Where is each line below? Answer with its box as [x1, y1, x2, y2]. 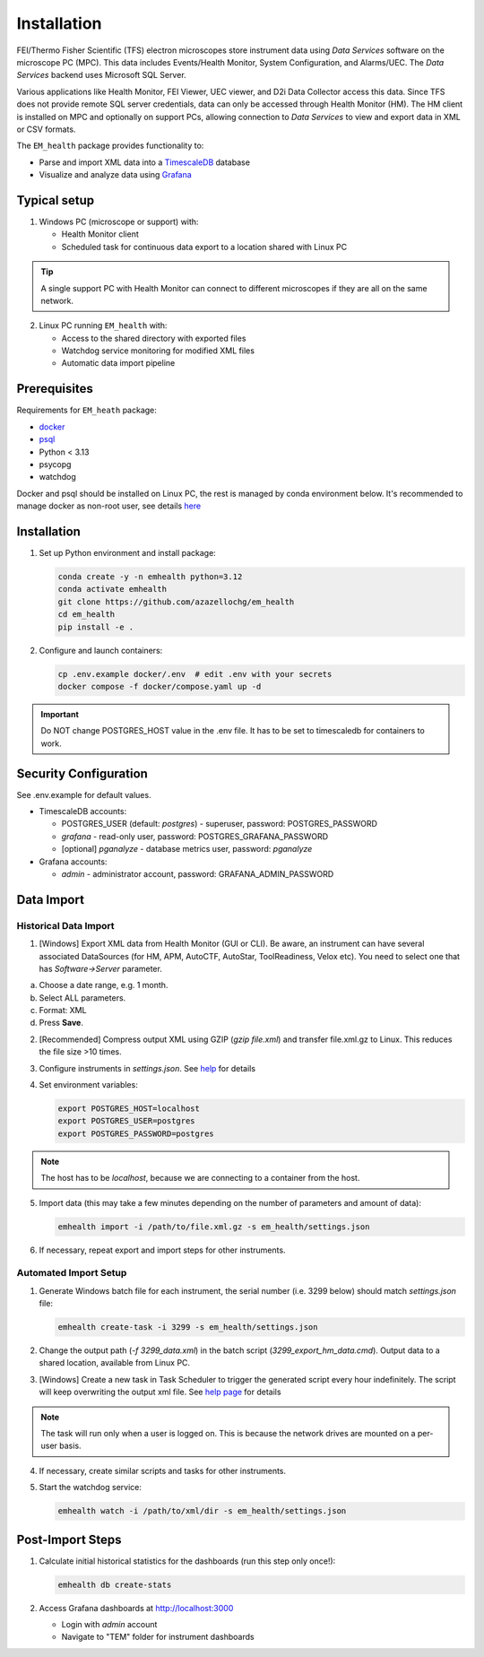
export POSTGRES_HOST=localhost [57, 1104, 201, 1114]
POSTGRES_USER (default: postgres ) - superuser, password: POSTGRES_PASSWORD [61, 819, 378, 829]
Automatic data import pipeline [61, 358, 176, 369]
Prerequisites [16, 381, 93, 396]
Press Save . [39, 1018, 84, 1028]
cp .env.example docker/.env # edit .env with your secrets [57, 669, 333, 679]
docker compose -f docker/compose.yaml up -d [57, 681, 262, 691]
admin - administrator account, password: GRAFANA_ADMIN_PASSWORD [61, 868, 334, 879]
